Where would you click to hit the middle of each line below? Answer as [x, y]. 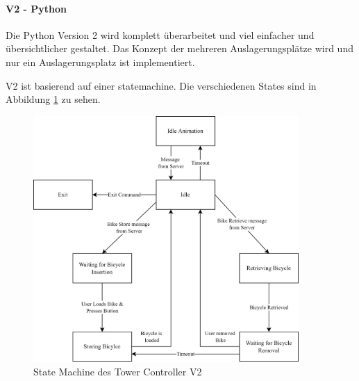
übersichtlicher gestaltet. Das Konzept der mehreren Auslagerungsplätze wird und [179, 48]
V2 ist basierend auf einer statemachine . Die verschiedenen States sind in [161, 85]
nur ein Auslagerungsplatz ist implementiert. [100, 62]
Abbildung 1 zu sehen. [53, 99]
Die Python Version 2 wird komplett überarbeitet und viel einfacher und [160, 34]
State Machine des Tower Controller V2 [118, 371]
